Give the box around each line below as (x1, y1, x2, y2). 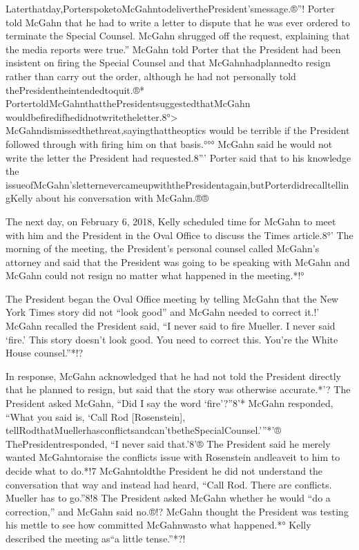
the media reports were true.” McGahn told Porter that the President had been (6, 41, 341, 56)
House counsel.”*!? (6, 345, 84, 360)
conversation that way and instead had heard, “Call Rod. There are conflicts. (6, 477, 332, 491)
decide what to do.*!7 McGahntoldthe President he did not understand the (6, 464, 323, 477)
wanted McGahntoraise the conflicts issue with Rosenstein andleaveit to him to (6, 450, 340, 464)
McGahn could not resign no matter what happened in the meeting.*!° (6, 268, 304, 283)
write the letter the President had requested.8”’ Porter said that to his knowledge (6, 150, 351, 164)
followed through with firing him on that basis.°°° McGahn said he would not (6, 136, 333, 151)
